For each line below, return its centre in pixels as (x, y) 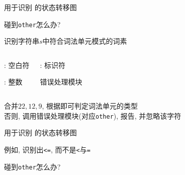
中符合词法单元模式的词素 (85, 41)
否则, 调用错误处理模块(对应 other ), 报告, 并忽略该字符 (93, 115)
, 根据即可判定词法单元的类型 (90, 106)
